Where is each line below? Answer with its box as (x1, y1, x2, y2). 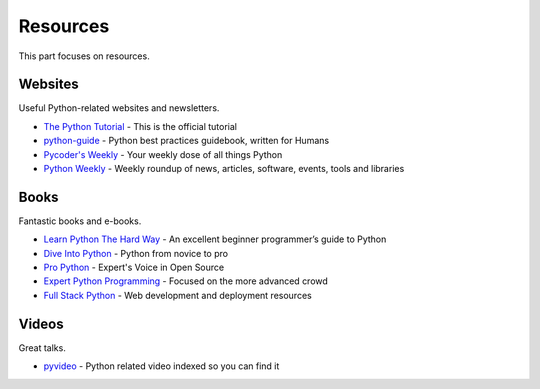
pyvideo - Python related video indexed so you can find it (43, 360, 280, 372)
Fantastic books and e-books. (18, 215, 142, 227)
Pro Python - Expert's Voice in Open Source (43, 261, 225, 274)
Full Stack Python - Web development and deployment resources (43, 289, 312, 301)
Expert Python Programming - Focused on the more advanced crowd (43, 275, 329, 287)
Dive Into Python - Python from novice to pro (43, 247, 229, 259)
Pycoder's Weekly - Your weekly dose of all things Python (43, 148, 283, 160)
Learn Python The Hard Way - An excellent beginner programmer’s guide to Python (43, 233, 387, 245)
